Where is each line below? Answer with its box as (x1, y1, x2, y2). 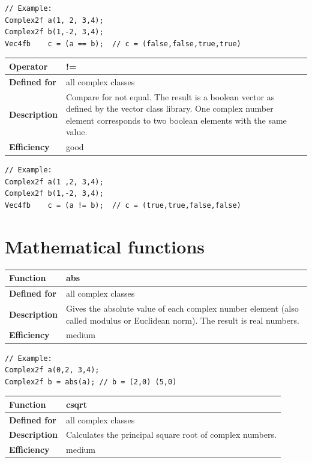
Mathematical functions (5, 234, 205, 258)
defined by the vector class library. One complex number (66, 102, 274, 115)
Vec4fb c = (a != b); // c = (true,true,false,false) (5, 201, 241, 210)
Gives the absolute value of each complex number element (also (66, 301, 299, 314)
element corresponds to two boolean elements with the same (66, 113, 287, 126)
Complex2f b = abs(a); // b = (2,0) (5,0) (5, 377, 177, 386)
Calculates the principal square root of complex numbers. (66, 428, 277, 441)
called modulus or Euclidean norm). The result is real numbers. (66, 313, 299, 326)
